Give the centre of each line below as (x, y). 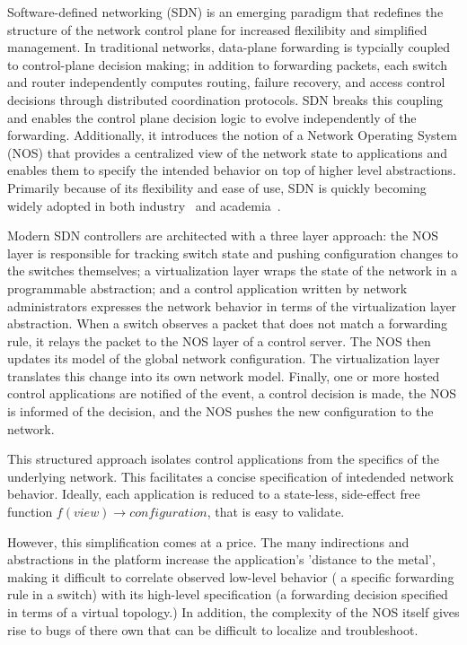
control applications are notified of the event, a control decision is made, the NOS (232, 393)
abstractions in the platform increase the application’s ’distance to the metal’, (221, 559)
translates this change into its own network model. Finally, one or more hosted (224, 375)
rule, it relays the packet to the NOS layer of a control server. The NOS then (219, 340)
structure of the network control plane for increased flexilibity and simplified (217, 29)
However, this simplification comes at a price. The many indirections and (208, 541)
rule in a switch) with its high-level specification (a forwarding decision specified (228, 594)
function (30, 512)
